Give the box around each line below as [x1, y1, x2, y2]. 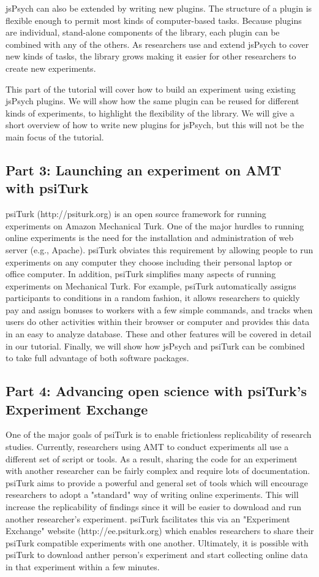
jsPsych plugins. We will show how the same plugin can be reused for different [6, 94, 299, 107]
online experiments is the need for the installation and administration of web [6, 231, 294, 244]
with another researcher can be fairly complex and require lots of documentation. [6, 464, 310, 477]
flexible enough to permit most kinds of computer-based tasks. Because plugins [6, 13, 302, 26]
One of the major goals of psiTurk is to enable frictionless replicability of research [6, 428, 312, 441]
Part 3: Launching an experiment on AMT [6, 160, 282, 179]
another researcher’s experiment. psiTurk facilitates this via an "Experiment [6, 512, 290, 525]
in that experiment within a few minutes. [6, 560, 160, 573]
